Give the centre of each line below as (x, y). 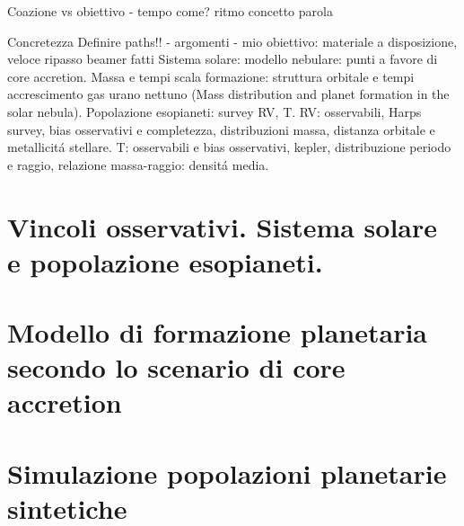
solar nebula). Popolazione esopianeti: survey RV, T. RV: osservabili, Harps (214, 111)
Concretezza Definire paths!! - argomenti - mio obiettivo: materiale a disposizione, (232, 41)
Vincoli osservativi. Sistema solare (223, 226)
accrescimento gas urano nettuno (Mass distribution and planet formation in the (228, 94)
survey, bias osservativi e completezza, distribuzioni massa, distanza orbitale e (221, 129)
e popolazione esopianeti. (165, 261)
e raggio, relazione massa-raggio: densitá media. (138, 164)
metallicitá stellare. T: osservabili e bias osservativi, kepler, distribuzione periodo (229, 147)
